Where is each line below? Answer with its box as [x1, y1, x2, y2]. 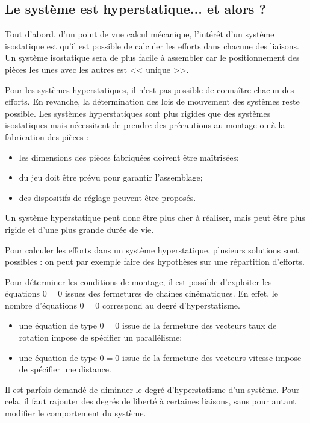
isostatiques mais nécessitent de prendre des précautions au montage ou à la [5, 119, 285, 131]
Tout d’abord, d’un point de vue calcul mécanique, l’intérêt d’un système [5, 28, 274, 40]
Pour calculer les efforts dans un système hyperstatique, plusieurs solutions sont [5, 243, 299, 256]
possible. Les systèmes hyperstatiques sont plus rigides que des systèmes [5, 107, 271, 119]
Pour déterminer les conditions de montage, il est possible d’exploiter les [5, 275, 272, 288]
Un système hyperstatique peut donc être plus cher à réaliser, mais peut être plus [5, 211, 305, 224]
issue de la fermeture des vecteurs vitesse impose [122, 351, 302, 363]
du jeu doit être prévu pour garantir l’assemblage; [19, 171, 203, 184]
